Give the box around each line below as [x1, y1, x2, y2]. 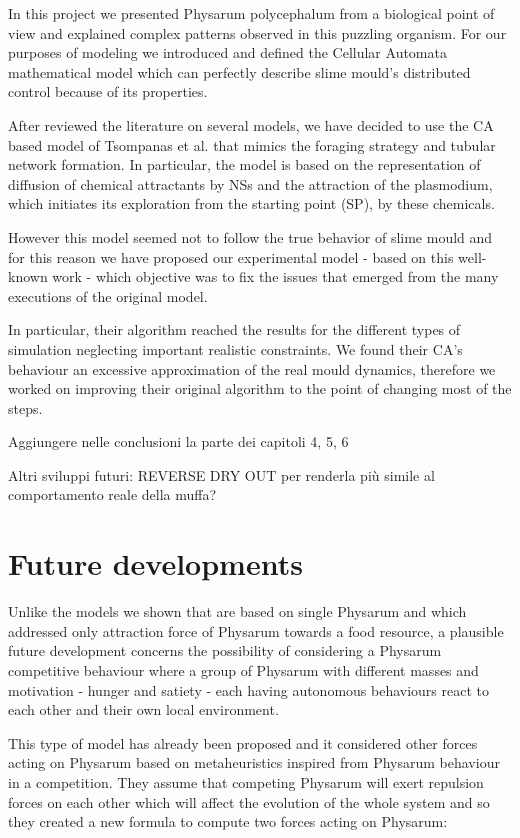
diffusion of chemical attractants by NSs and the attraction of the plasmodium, [8, 173, 493, 194]
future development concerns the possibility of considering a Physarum [8, 640, 442, 661]
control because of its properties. [8, 81, 208, 102]
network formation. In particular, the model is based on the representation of [8, 154, 481, 175]
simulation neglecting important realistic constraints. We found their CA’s [8, 338, 463, 359]
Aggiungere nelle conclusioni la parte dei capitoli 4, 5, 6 [8, 431, 349, 452]
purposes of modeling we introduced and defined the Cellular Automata [8, 42, 447, 63]
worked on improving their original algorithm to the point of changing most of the [8, 378, 512, 399]
